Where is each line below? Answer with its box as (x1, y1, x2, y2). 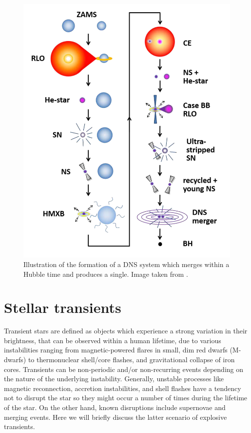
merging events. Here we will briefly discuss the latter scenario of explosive (4, 412, 227, 422)
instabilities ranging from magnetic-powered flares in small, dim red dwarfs (4, 345, 228, 355)
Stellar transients (4, 297, 121, 317)
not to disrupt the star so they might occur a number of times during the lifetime (4, 392, 248, 403)
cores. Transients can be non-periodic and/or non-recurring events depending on (4, 364, 244, 374)
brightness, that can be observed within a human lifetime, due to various (4, 335, 221, 345)
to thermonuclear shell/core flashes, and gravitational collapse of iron (28, 354, 235, 365)
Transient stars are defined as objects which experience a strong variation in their (4, 326, 248, 336)
